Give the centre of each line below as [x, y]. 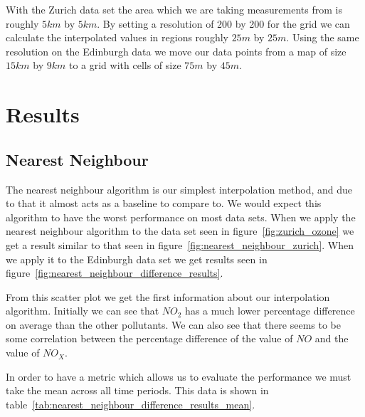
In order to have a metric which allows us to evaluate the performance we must [179, 376]
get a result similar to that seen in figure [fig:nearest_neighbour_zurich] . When [180, 244]
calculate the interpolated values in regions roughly [117, 37]
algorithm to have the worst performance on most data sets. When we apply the [181, 217]
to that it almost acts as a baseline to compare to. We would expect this [164, 203]
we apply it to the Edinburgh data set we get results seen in [137, 259]
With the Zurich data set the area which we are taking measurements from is [174, 9]
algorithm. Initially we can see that [83, 311]
